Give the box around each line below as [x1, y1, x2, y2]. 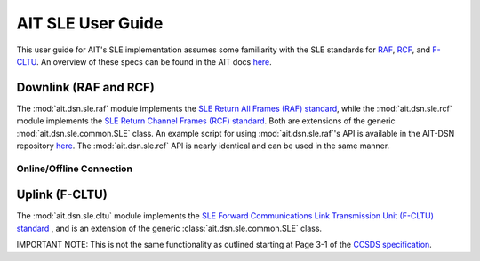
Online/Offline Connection [16, 162, 133, 175]
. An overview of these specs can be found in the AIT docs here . [36, 56, 273, 67]
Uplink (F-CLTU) [16, 187, 108, 202]
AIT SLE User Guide [16, 13, 164, 33]
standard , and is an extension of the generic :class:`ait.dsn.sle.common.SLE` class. [16, 223, 323, 233]
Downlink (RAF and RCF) [16, 80, 156, 95]
